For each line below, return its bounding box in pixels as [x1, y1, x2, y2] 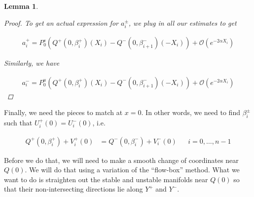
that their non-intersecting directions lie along [4, 184, 143, 194]
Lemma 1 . [4, 1, 38, 11]
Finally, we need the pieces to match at [4, 107, 123, 118]
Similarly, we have [4, 58, 60, 68]
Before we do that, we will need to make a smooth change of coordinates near [4, 155, 239, 165]
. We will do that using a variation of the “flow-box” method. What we [25, 164, 240, 175]
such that [4, 118, 33, 128]
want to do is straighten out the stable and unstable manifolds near [4, 174, 208, 184]
